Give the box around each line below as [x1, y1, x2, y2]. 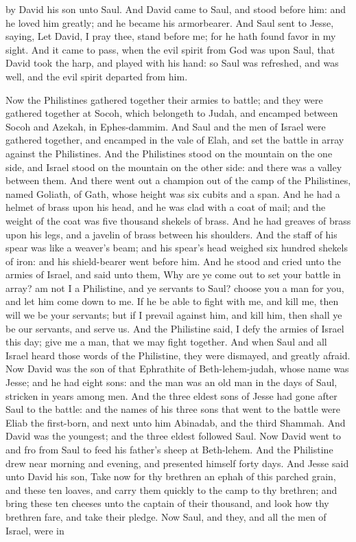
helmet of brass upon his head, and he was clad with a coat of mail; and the [5, 200, 326, 214]
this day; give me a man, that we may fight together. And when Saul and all [5, 335, 327, 349]
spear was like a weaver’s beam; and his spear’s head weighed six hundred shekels [5, 240, 348, 255]
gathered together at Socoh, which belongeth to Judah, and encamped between [5, 106, 338, 120]
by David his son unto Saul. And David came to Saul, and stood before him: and [5, 2, 346, 16]
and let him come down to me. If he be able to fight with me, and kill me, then [5, 294, 339, 308]
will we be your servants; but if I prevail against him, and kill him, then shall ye [5, 308, 342, 322]
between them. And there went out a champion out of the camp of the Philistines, [5, 173, 351, 188]
